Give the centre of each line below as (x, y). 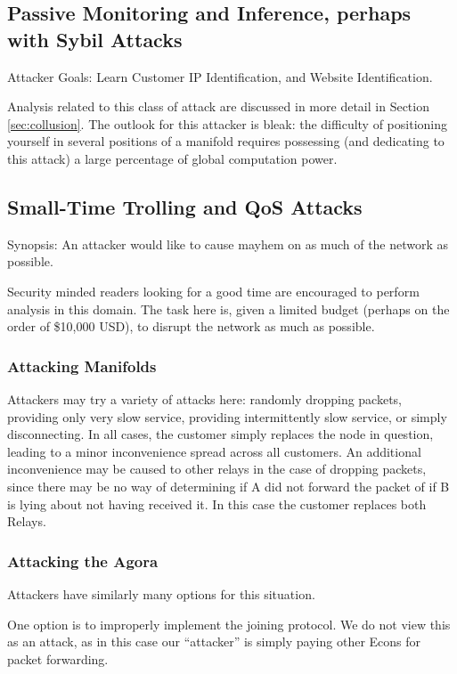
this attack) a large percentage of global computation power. (172, 158)
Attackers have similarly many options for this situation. (161, 593)
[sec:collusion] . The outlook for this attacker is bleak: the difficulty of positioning (227, 123)
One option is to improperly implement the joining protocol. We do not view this (229, 624)
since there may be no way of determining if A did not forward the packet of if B (228, 486)
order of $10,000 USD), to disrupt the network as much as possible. (191, 326)
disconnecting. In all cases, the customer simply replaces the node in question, (220, 434)
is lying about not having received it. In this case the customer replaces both (217, 503)
